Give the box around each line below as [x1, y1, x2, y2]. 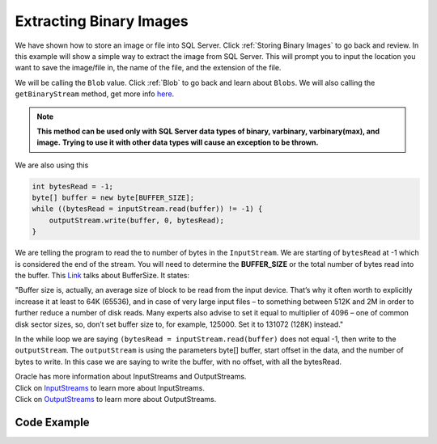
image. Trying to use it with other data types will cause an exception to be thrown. [36, 137, 319, 147]
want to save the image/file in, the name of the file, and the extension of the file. [15, 63, 282, 73]
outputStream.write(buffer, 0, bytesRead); [49, 215, 224, 225]
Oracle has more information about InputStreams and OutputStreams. [15, 372, 247, 382]
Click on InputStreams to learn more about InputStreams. [15, 383, 206, 392]
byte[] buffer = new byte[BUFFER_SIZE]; [32, 193, 194, 202]
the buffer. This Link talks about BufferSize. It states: [15, 270, 190, 280]
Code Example [15, 415, 90, 429]
